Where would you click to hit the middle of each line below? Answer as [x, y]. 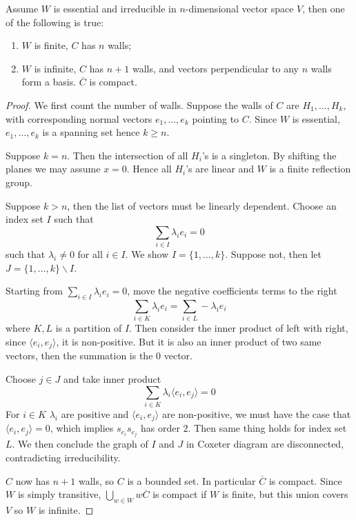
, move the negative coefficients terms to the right [232, 291]
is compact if [180, 494]
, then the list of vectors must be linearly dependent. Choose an [202, 205]
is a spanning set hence [91, 132]
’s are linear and [220, 169]
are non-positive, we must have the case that [256, 413]
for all [90, 254]
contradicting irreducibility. [63, 458]
